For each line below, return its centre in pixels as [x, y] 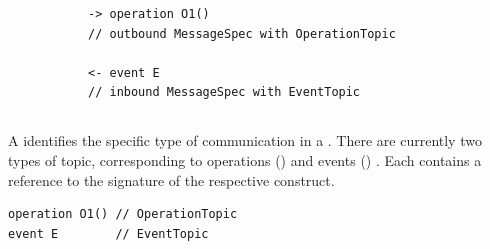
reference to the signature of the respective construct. [171, 179]
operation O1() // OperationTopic [123, 214]
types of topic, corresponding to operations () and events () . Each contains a [245, 159]
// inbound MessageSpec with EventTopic [224, 92]
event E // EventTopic [108, 233]
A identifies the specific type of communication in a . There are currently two [245, 140]
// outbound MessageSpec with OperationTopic [242, 33]
